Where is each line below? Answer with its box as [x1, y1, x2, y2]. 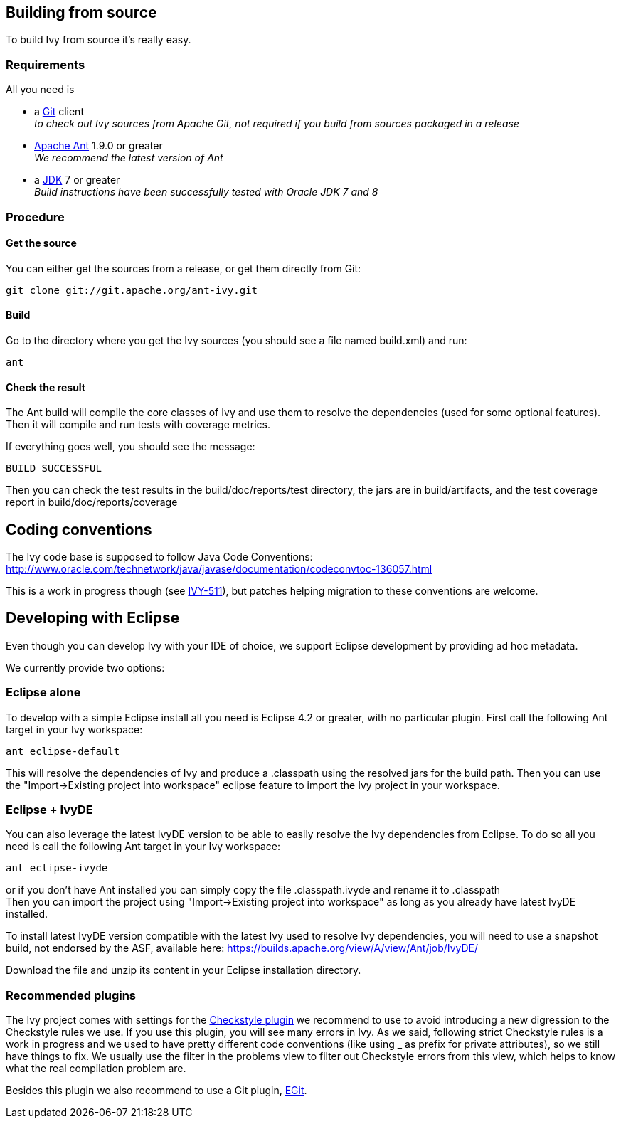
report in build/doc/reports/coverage [6, 496, 178, 509]
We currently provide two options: [6, 661, 165, 674]
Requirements [6, 57, 85, 72]
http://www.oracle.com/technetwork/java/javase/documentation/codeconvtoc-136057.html [6, 563, 432, 576]
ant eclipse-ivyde [6, 862, 108, 874]
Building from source [6, 4, 157, 21]
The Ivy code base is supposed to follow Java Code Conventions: [6, 551, 313, 563]
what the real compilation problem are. [6, 1062, 186, 1075]
